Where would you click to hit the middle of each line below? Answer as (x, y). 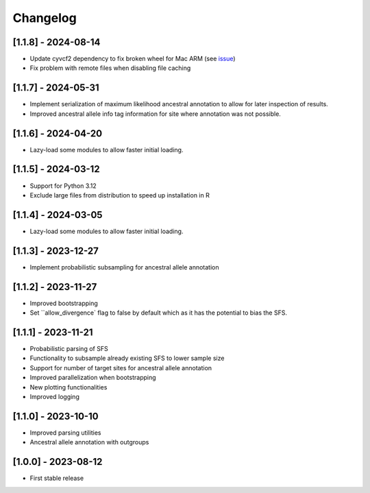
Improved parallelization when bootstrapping (93, 378)
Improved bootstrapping (64, 303)
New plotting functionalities (69, 387)
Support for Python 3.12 (63, 186)
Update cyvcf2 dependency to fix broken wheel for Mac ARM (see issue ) (133, 59)
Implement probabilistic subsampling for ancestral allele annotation (124, 267)
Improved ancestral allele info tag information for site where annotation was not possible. (155, 114)
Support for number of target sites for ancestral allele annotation (121, 368)
